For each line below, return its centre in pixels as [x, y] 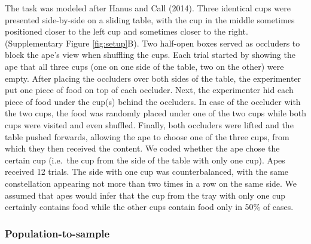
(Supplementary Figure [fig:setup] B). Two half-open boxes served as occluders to [153, 43]
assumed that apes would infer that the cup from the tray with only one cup [145, 195]
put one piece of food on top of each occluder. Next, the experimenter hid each [149, 90]
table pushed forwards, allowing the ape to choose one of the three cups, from [147, 136]
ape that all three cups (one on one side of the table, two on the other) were [144, 66]
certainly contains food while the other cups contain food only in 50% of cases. [149, 207]
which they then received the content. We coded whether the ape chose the [142, 148]
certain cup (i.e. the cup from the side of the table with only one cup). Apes [145, 160]
